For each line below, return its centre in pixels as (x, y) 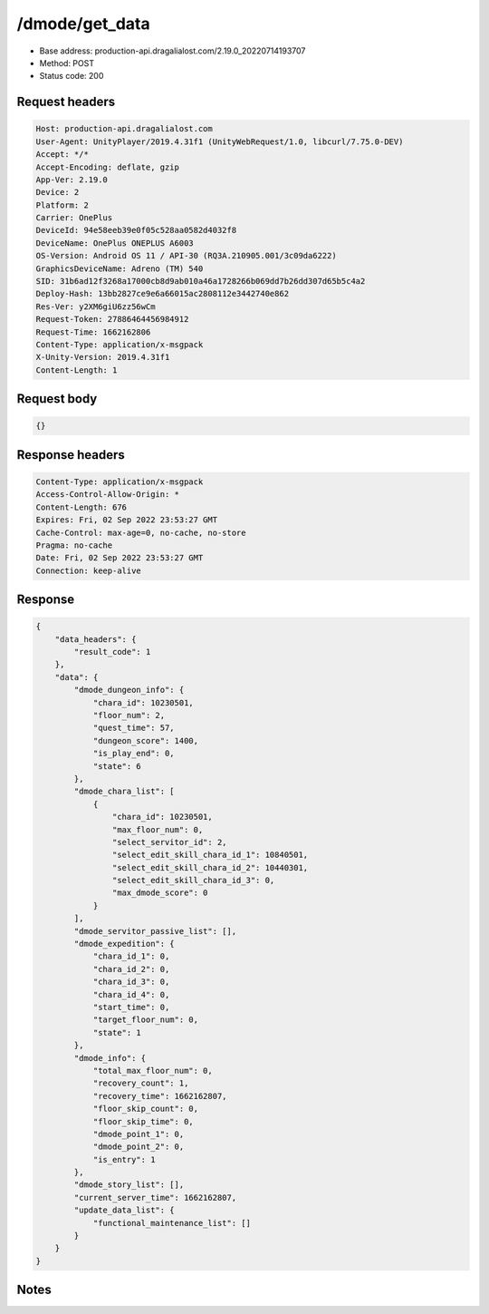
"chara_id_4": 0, (131, 994)
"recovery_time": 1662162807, (160, 1096)
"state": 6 (117, 766)
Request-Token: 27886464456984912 (112, 319)
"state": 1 (117, 1032)
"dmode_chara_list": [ (125, 792)
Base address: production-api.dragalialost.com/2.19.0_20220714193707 (173, 51)
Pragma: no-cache (74, 545)
